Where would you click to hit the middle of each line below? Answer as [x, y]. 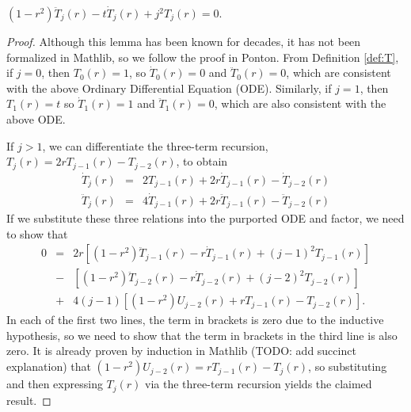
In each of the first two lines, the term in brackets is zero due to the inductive [195, 320]
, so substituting [348, 366]
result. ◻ [29, 400]
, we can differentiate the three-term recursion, [155, 145]
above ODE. [36, 118]
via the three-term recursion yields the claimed [259, 384]
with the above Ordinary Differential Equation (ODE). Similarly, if [169, 88]
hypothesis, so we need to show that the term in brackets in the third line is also [202, 335]
